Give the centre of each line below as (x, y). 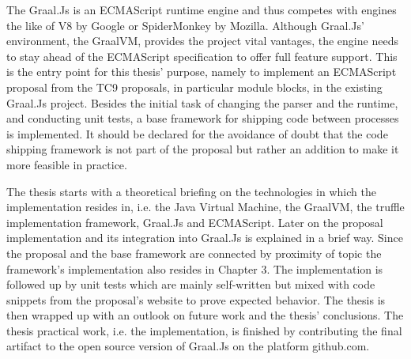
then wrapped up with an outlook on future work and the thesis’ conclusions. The (205, 315)
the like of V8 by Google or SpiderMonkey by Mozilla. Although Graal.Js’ (185, 25)
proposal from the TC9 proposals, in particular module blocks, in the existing (194, 87)
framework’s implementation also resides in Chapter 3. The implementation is (195, 268)
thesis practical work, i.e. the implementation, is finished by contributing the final (204, 330)
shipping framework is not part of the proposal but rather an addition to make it (203, 149)
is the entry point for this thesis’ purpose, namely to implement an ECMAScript (202, 72)
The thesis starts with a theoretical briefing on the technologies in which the (191, 191)
